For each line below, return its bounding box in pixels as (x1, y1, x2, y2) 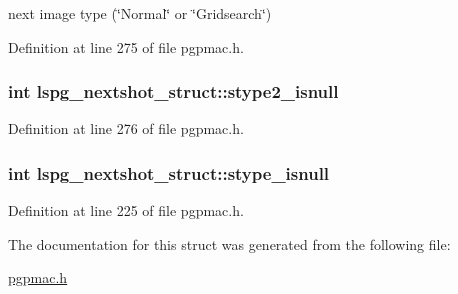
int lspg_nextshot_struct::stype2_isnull (8, 79, 339, 104)
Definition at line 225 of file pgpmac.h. (8, 200, 244, 221)
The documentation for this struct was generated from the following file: (8, 233, 451, 254)
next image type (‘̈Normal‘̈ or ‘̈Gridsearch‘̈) (8, 3, 272, 23)
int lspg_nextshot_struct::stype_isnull (8, 160, 330, 185)
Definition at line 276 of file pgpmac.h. (8, 118, 244, 139)
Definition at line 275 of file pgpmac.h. (8, 36, 244, 57)
